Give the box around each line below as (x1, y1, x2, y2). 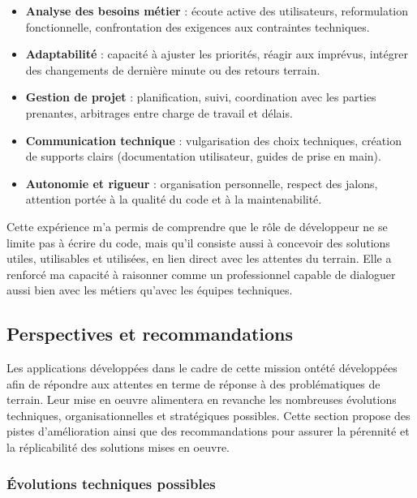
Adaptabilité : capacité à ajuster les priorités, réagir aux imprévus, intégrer (25, 45, 408, 62)
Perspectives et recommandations (6, 321, 294, 346)
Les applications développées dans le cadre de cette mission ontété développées (6, 359, 398, 376)
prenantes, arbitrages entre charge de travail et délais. (25, 104, 293, 121)
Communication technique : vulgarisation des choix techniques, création (25, 131, 402, 148)
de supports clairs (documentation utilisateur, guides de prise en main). (25, 148, 381, 165)
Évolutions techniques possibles (6, 473, 216, 493)
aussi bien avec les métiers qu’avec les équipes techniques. (6, 281, 293, 298)
